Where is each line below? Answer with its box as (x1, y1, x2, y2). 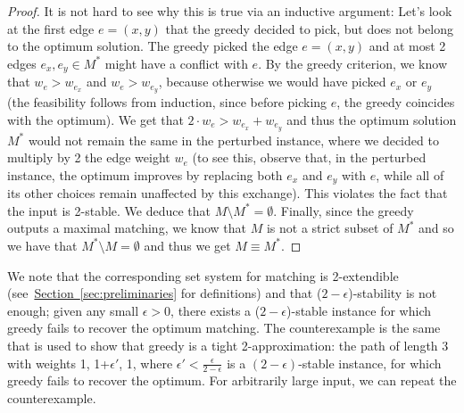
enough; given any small (7, 301, 139, 319)
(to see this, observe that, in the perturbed (192, 148, 427, 167)
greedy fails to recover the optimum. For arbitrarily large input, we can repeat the (7, 371, 457, 390)
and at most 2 (369, 37, 446, 55)
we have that (7, 235, 78, 254)
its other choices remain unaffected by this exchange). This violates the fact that (7, 184, 448, 202)
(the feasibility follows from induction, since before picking (7, 93, 327, 112)
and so (418, 219, 454, 237)
